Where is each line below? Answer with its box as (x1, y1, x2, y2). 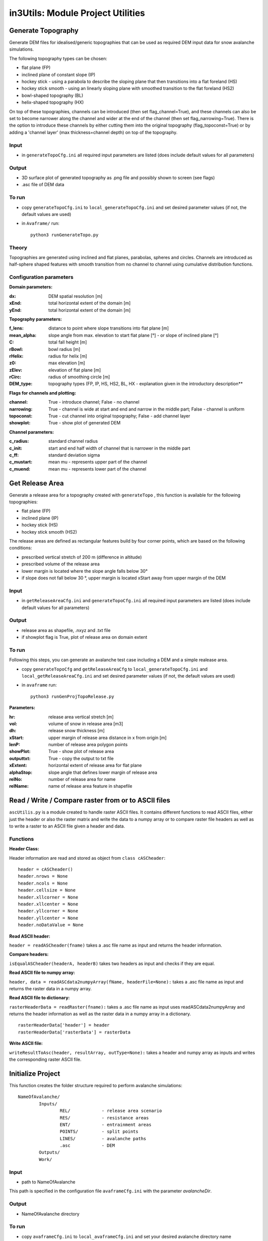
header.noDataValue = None (18, 922, 84, 928)
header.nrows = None (18, 874, 68, 879)
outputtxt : (9, 755, 31, 761)
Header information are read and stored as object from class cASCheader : (9, 855, 166, 861)
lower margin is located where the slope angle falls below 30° (21, 568, 148, 574)
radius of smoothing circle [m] (48, 374, 110, 380)
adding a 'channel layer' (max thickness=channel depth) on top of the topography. (9, 129, 178, 135)
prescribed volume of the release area (21, 561, 100, 567)
